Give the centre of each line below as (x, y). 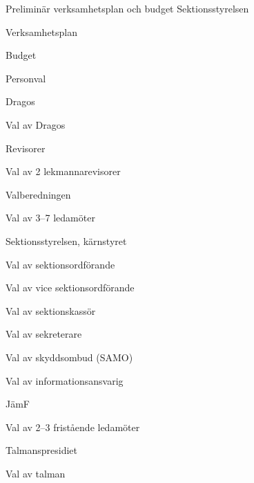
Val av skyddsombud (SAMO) (69, 357)
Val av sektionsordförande (60, 264)
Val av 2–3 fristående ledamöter (73, 427)
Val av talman (36, 473)
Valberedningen (38, 194)
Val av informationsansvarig (65, 380)
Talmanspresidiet (42, 450)
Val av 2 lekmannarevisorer (63, 171)
